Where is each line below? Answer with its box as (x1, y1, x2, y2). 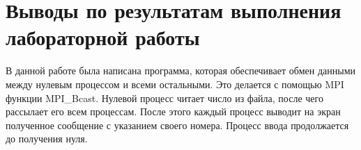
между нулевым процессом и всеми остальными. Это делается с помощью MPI (6, 76, 344, 91)
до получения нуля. (6, 131, 88, 146)
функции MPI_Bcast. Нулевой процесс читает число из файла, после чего (6, 90, 323, 105)
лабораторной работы (6, 23, 200, 51)
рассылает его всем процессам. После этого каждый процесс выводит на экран (6, 104, 341, 119)
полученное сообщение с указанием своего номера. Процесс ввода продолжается (6, 117, 349, 132)
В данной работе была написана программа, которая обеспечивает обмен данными (6, 63, 356, 78)
